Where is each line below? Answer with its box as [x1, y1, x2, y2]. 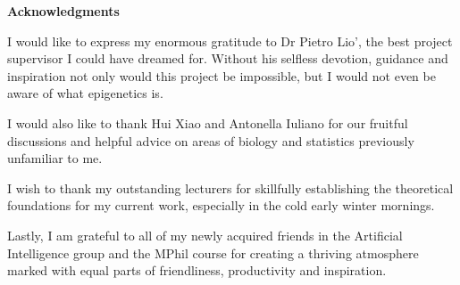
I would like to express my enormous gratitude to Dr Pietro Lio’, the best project [7, 31, 453, 50]
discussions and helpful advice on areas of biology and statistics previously [7, 131, 414, 150]
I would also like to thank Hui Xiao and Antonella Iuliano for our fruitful [7, 113, 408, 132]
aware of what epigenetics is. [7, 84, 163, 102]
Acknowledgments [7, 2, 120, 20]
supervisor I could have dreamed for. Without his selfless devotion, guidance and [7, 49, 448, 68]
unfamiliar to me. [7, 149, 103, 167]
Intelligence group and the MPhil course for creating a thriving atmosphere [7, 243, 419, 262]
